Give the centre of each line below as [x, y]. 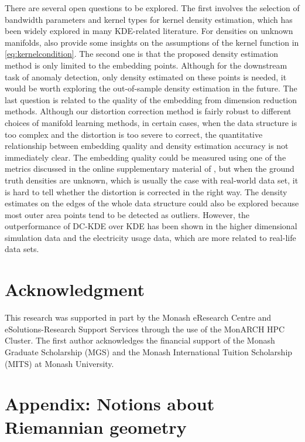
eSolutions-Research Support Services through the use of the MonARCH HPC [145, 329]
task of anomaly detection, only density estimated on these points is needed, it [146, 76]
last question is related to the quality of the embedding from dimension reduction [151, 99]
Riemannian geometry [96, 426]
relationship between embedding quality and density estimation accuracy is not [147, 146]
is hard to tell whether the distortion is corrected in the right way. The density [146, 191]
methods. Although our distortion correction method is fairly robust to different [148, 111]
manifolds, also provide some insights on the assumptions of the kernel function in [152, 42]
